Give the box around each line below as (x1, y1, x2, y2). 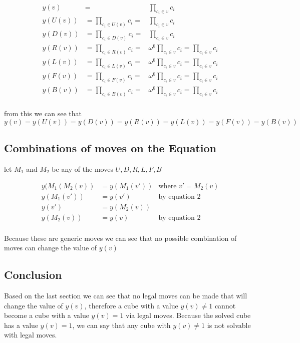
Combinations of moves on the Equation (4, 140, 216, 156)
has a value (4, 319, 39, 330)
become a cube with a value (4, 310, 89, 320)
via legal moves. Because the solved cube (126, 310, 251, 320)
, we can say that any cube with (72, 319, 171, 330)
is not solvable (207, 319, 251, 330)
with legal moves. (4, 329, 57, 340)
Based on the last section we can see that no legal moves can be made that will (4, 290, 247, 301)
